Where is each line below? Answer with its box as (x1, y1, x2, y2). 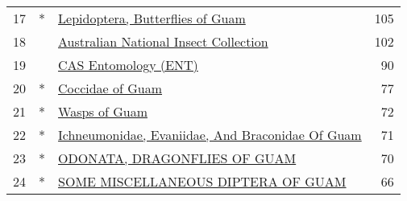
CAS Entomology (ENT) (58, 55, 198, 74)
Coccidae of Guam (58, 79, 163, 97)
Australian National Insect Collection (58, 32, 268, 51)
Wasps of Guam (58, 102, 147, 121)
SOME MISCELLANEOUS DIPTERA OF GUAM (58, 172, 347, 191)
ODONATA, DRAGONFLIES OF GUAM (58, 149, 297, 167)
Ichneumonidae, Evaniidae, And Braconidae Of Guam (58, 125, 362, 144)
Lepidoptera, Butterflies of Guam (58, 9, 246, 27)
